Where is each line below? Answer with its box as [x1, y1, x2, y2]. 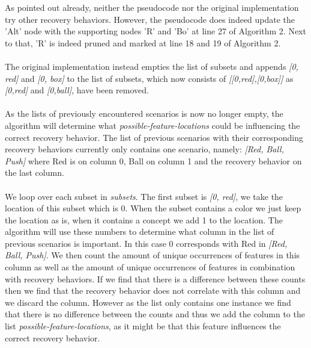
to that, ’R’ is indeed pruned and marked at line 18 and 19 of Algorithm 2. [5, 36, 281, 49]
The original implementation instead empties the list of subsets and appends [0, [5, 60, 298, 72]
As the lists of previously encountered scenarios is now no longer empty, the [5, 107, 283, 120]
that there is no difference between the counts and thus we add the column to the [5, 308, 305, 320]
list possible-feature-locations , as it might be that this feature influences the [5, 320, 281, 332]
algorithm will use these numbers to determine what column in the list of [5, 225, 274, 238]
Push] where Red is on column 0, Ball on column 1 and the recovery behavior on [5, 154, 302, 167]
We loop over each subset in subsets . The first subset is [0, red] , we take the [5, 190, 283, 202]
